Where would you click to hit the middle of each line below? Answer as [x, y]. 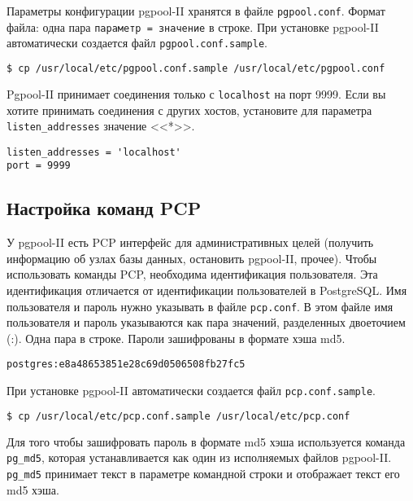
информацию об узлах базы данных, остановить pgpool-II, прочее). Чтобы [192, 258]
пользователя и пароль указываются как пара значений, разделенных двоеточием [206, 322]
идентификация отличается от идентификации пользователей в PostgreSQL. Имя [207, 290]
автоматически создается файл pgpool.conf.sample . [137, 43]
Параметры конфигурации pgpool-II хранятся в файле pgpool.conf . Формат [196, 11]
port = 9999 [39, 166]
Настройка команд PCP [104, 208]
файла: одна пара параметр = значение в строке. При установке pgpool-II [193, 26]
